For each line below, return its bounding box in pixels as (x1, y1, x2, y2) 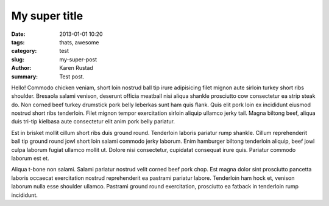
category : (11, 47, 37, 55)
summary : (11, 73, 38, 80)
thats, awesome (59, 38, 99, 46)
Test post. (59, 73, 85, 80)
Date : (11, 30, 26, 38)
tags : (11, 38, 25, 46)
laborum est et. (11, 155, 49, 162)
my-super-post (59, 55, 97, 63)
